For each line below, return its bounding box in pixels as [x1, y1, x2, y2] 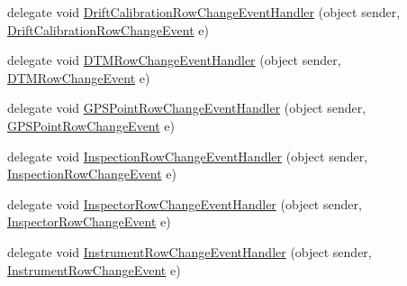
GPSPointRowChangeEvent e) [7, 115, 176, 134]
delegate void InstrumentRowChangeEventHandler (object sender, [7, 242, 372, 261]
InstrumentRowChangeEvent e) [7, 260, 181, 279]
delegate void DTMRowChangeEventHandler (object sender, [7, 51, 341, 69]
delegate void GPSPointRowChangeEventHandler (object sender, [7, 98, 366, 117]
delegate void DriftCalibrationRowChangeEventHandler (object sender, [7, 3, 401, 21]
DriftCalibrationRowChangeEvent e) [7, 20, 209, 39]
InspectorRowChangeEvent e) [7, 212, 171, 231]
